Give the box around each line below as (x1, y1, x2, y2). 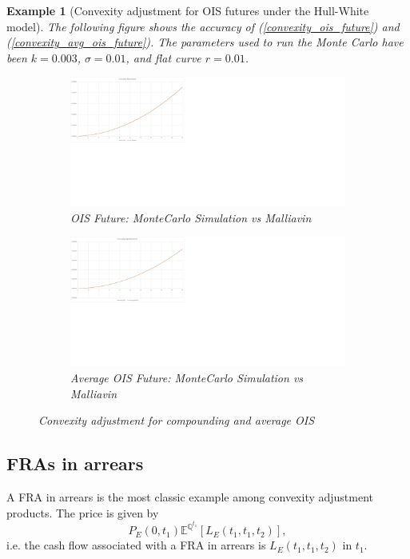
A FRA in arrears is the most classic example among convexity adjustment (6, 488, 374, 505)
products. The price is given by (6, 504, 159, 521)
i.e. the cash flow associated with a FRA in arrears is (6, 537, 266, 553)
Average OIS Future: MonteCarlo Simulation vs (70, 369, 304, 385)
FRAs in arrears (6, 451, 144, 476)
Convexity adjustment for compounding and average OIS (38, 412, 315, 429)
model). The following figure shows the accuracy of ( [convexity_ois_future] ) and (6, 18, 400, 34)
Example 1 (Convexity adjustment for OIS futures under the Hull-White (6, 2, 369, 18)
